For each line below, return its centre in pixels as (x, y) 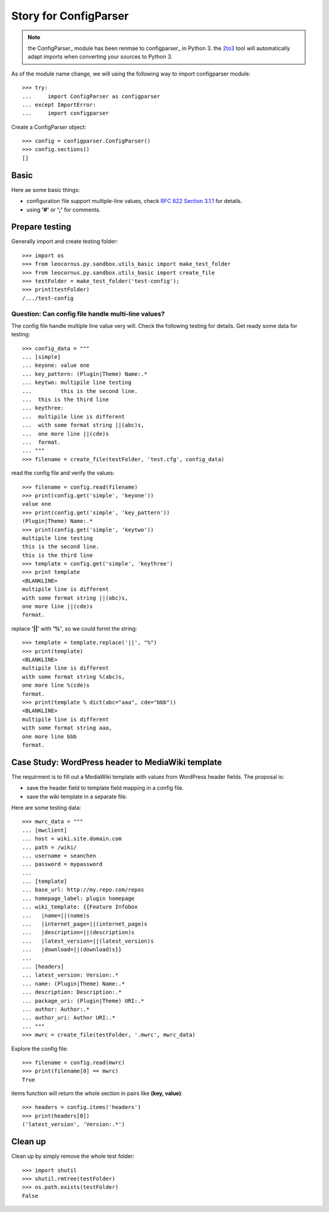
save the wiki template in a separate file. (77, 796)
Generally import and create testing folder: (65, 241)
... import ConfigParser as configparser (91, 96)
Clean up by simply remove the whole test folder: (73, 1156)
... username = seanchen (59, 856)
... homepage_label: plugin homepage (79, 898)
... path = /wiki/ (50, 847)
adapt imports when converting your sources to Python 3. (100, 57)
